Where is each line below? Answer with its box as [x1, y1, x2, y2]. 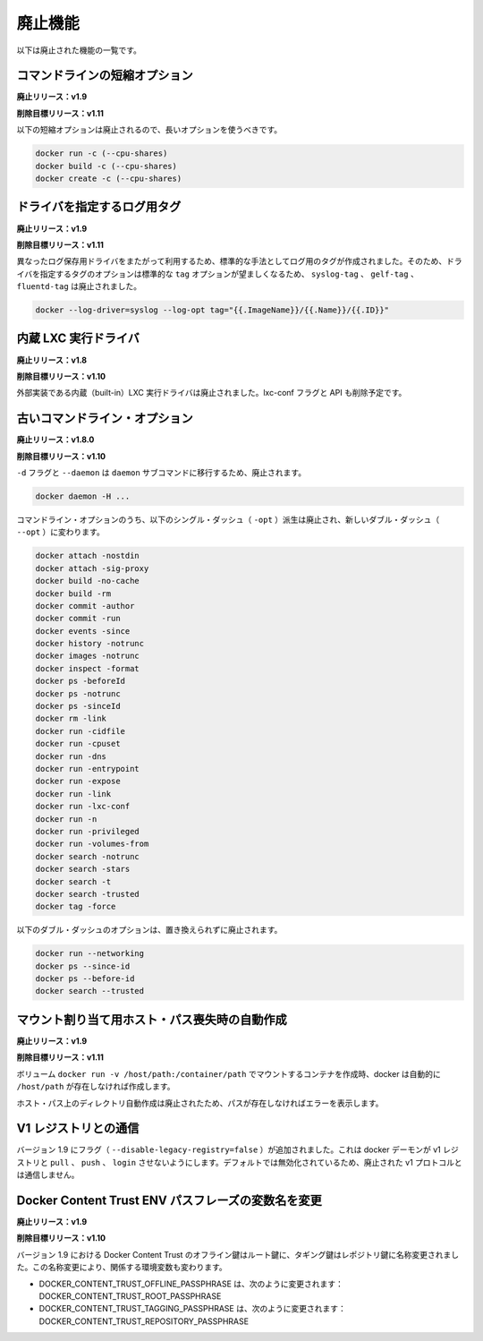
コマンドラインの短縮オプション [16, 68, 193, 83]
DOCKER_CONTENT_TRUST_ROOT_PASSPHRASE [38, 1291, 222, 1302]
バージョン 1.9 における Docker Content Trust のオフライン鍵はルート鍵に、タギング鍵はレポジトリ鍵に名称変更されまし [16, 1249, 460, 1260]
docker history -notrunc [35, 638, 145, 649]
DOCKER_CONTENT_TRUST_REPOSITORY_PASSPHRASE [38, 1316, 250, 1327]
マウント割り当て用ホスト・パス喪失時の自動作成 [16, 1012, 287, 1027]
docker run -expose [35, 776, 121, 787]
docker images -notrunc [35, 651, 140, 662]
